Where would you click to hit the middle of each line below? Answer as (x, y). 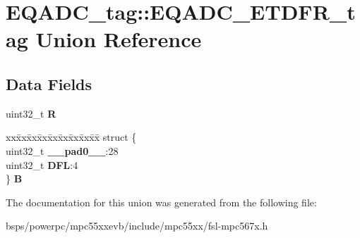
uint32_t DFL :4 (42, 164)
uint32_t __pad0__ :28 (62, 150)
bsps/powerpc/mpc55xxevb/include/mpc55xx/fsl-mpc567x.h (137, 226)
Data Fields (49, 83)
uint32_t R (31, 113)
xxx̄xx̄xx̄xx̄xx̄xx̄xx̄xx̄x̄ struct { (71, 137)
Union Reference (119, 39)
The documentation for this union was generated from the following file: (161, 202)
